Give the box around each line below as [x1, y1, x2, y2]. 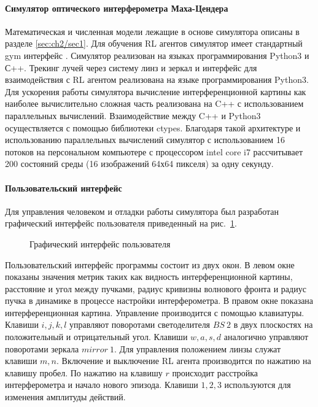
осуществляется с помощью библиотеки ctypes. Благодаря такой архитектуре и [5, 121, 301, 134]
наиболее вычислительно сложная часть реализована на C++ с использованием [5, 97, 304, 110]
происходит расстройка [172, 366, 258, 379]
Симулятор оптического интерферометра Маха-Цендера [5, 1, 228, 14]
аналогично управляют [223, 330, 309, 343]
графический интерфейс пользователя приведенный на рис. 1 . [5, 217, 237, 230]
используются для [224, 378, 291, 391]
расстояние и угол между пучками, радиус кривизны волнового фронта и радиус [5, 282, 306, 295]
